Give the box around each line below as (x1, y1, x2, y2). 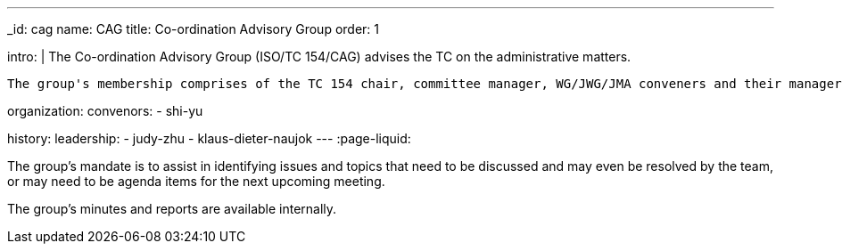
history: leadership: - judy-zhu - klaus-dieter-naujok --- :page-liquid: (7, 131, 411, 146)
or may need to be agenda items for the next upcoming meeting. (7, 174, 385, 189)
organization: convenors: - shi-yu (7, 103, 203, 118)
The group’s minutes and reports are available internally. (7, 201, 337, 216)
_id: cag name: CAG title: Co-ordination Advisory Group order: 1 (7, 21, 379, 36)
